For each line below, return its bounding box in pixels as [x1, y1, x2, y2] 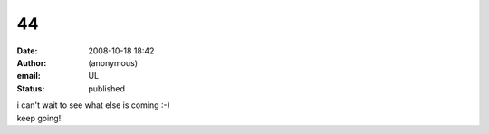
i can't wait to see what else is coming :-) [16, 100, 171, 110]
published [88, 82, 126, 94]
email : [16, 71, 41, 81]
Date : [16, 45, 38, 56]
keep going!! [16, 112, 63, 123]
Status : [16, 82, 45, 94]
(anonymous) [88, 57, 139, 68]
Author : [16, 57, 47, 68]
